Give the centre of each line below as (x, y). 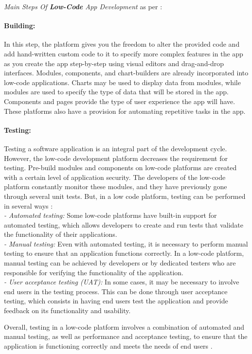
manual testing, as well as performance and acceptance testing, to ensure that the (126, 336)
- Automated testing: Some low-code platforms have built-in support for (110, 215)
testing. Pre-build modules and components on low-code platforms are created (120, 168)
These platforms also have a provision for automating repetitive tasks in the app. (125, 111)
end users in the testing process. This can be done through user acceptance (116, 291)
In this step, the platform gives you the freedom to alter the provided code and (122, 44)
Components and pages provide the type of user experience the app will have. (120, 101)
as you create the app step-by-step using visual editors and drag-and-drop (114, 63)
